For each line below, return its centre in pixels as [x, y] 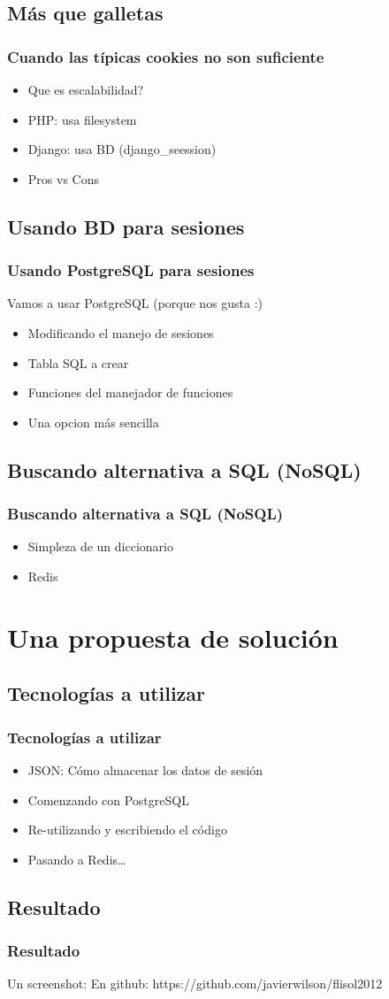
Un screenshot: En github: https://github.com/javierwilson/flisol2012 [195, 984]
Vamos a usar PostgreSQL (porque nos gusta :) [135, 303]
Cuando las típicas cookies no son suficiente [166, 56]
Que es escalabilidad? [86, 89]
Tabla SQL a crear [78, 362]
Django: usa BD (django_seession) [122, 149]
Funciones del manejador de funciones [130, 392]
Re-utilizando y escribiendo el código [127, 830]
